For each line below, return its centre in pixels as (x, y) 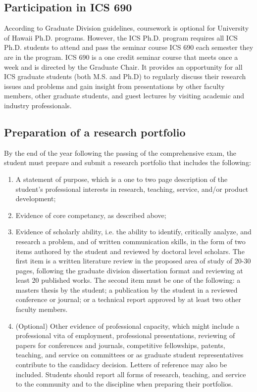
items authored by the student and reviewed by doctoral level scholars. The (130, 251)
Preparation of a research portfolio (95, 132)
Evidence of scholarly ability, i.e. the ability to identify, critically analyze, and (133, 232)
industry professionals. (38, 105)
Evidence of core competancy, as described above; (91, 215)
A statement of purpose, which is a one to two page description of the (122, 179)
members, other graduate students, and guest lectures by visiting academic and (124, 96)
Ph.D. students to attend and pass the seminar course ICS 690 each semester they (129, 47)
